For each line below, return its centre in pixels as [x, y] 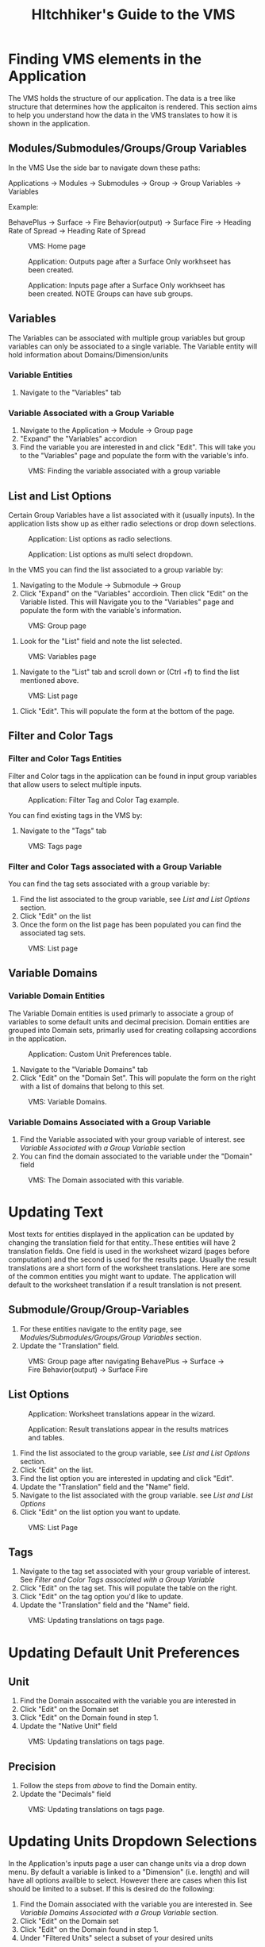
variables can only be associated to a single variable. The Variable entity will [133, 346]
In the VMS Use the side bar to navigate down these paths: [104, 168]
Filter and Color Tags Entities [65, 758]
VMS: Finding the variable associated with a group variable [124, 471]
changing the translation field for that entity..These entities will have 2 [122, 1242]
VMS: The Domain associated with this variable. [106, 1180]
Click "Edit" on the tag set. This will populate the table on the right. [129, 1588]
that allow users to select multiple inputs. [75, 785]
